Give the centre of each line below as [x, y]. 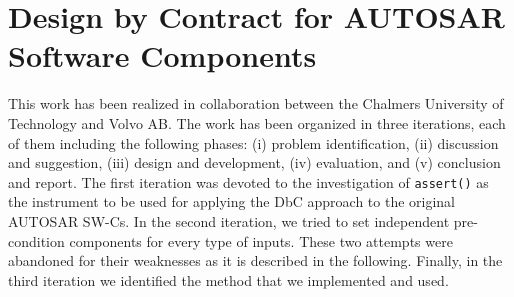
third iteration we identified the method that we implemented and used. [228, 279]
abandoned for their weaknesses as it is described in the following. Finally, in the [255, 260]
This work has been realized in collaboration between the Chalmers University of [256, 103]
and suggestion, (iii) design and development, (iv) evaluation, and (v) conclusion [254, 162]
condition [36, 240]
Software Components [162, 55]
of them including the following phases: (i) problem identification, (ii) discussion [253, 142]
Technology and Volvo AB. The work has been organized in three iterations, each [257, 122]
